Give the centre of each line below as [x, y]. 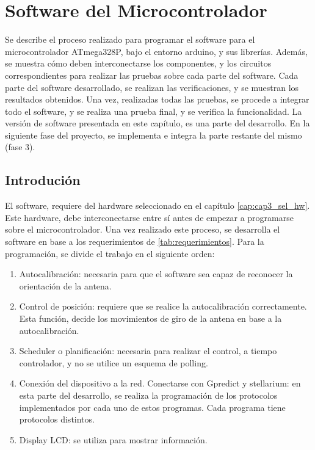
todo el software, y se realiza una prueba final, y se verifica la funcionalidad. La [154, 111]
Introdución [43, 180]
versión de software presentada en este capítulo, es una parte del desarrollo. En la [157, 123]
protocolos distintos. [57, 419]
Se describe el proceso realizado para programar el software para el [130, 39]
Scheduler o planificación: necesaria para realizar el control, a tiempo [148, 351]
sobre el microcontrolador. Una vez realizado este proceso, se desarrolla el [143, 229]
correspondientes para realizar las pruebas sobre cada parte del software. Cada [152, 75]
